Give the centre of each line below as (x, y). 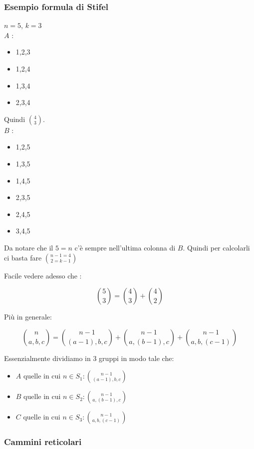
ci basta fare (23, 257)
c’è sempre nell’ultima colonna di (125, 247)
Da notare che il (29, 247)
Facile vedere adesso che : (43, 275)
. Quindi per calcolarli (216, 247)
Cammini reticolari (43, 442)
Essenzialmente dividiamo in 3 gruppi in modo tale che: (89, 358)
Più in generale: (28, 317)
